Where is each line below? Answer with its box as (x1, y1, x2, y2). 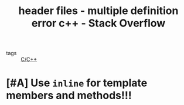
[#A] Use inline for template (6, 76, 148, 90)
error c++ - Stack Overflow (31, 16, 166, 30)
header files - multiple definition (18, 4, 179, 18)
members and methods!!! (6, 89, 132, 102)
